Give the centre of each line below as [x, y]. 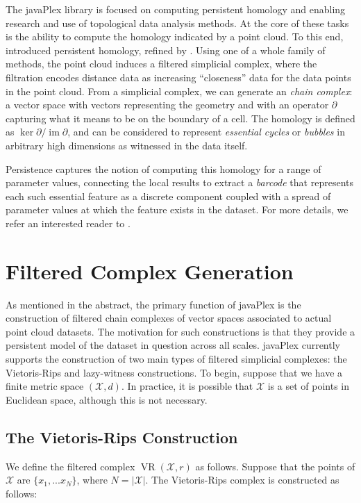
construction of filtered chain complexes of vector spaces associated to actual [169, 318]
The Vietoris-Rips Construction [122, 437]
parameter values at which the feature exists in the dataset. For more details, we [177, 209]
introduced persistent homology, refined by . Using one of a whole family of [166, 50]
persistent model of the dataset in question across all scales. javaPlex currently [173, 345]
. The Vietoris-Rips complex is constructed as [242, 480]
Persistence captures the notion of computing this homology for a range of [163, 168]
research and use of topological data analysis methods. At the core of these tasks [177, 23]
